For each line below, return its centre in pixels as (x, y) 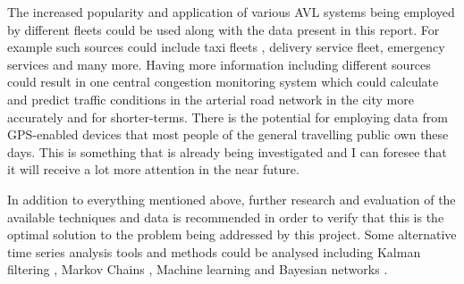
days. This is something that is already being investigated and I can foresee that (227, 151)
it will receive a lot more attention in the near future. (153, 169)
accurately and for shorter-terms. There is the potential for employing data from (228, 117)
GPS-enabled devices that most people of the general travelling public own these (228, 134)
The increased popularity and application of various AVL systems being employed (231, 12)
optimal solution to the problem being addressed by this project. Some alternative (232, 234)
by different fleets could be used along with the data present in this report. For (224, 29)
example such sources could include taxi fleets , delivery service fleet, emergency (226, 47)
